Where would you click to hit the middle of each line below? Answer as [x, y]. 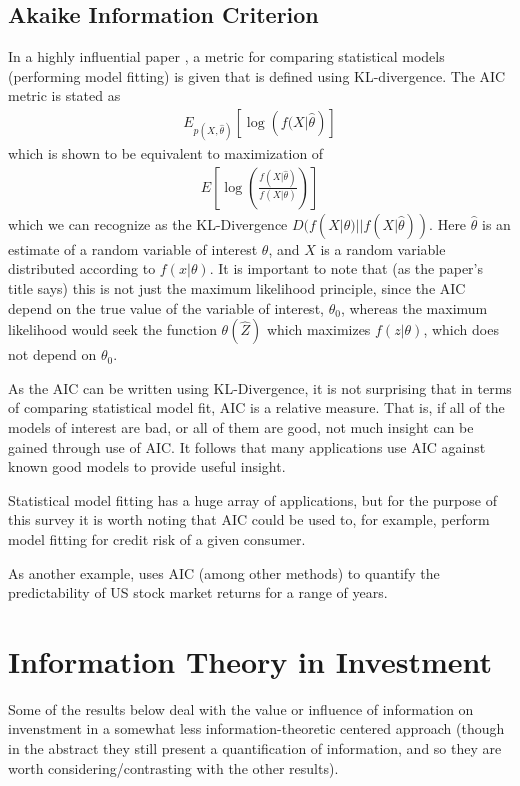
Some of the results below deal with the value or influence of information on [241, 708]
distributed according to [82, 268]
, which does [461, 329]
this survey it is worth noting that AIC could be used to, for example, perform [249, 519]
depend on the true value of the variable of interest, [166, 307]
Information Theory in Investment [250, 660]
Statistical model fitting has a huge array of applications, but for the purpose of [252, 499]
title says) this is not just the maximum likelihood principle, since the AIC [237, 288]
